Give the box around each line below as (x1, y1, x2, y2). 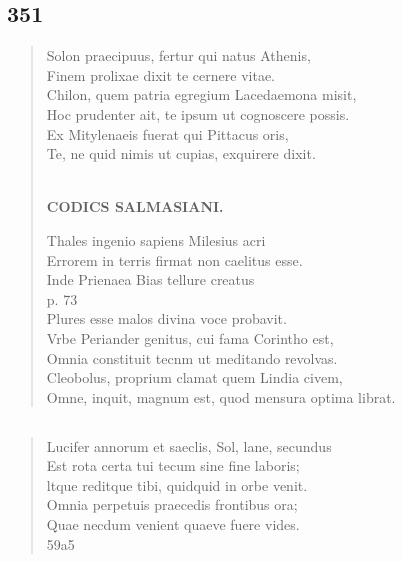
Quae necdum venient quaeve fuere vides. (46, 514, 300, 535)
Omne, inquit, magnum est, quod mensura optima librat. (46, 386, 396, 407)
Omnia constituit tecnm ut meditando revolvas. (46, 347, 338, 368)
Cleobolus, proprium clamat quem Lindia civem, (46, 367, 343, 388)
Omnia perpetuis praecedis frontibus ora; (46, 494, 298, 515)
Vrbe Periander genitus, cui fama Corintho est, (46, 327, 334, 348)
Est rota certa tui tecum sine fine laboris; (46, 455, 300, 476)
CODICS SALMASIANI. (46, 196, 224, 217)
